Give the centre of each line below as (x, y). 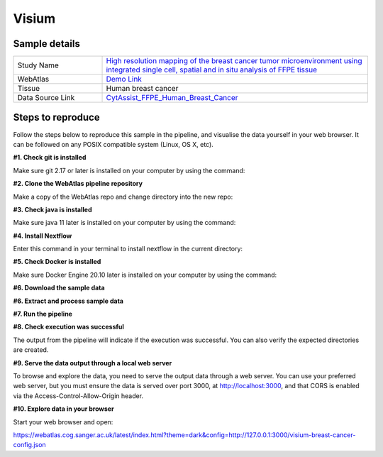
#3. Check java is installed (52, 209)
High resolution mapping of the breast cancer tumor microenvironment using (234, 61)
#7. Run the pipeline (43, 314)
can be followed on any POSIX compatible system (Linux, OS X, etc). (113, 144)
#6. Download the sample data (59, 288)
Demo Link (124, 79)
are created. (31, 350)
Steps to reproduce (56, 117)
